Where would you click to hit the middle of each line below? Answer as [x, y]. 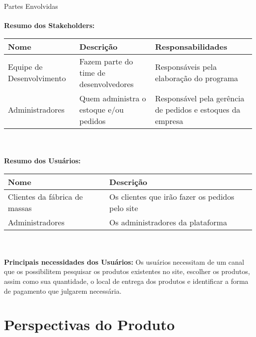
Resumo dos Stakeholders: [49, 25]
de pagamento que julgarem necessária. [63, 291]
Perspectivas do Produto [89, 324]
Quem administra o [113, 98]
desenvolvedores [107, 84]
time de [92, 72]
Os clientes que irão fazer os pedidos [172, 196]
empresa [169, 121]
